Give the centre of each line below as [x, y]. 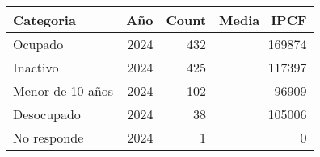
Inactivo [36, 67]
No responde [48, 137]
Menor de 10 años [63, 91]
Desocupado [47, 114]
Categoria [44, 20]
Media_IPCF [263, 20]
